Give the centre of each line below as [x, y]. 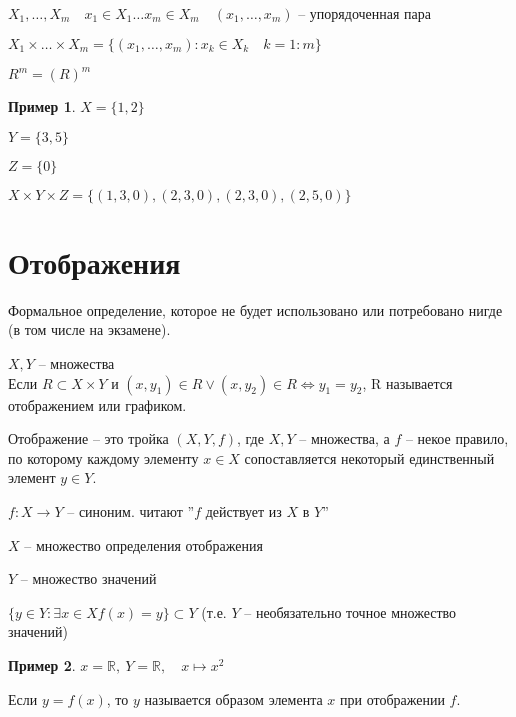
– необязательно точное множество [350, 611]
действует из [243, 510]
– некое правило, [457, 438]
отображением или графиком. [97, 404]
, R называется [407, 382]
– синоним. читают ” [131, 510]
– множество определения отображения [143, 544]
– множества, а [344, 438]
